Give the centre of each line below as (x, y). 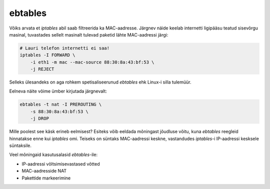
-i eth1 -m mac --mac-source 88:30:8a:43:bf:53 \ (92, 62)
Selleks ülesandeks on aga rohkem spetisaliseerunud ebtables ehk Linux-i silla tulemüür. (100, 82)
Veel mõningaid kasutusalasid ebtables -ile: (53, 154)
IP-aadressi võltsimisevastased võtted (61, 164)
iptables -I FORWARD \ (47, 55)
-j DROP (40, 118)
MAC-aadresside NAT (44, 171)
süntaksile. (20, 145)
